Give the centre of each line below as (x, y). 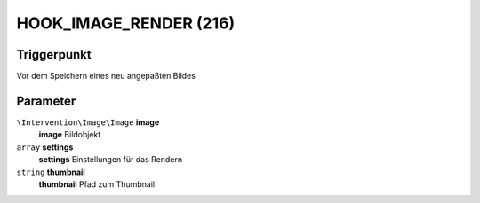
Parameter (46, 101)
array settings (45, 147)
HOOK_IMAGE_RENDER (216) (126, 23)
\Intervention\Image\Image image (88, 122)
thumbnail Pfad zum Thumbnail (97, 184)
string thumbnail (51, 172)
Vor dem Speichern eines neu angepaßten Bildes (106, 76)
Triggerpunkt (54, 55)
